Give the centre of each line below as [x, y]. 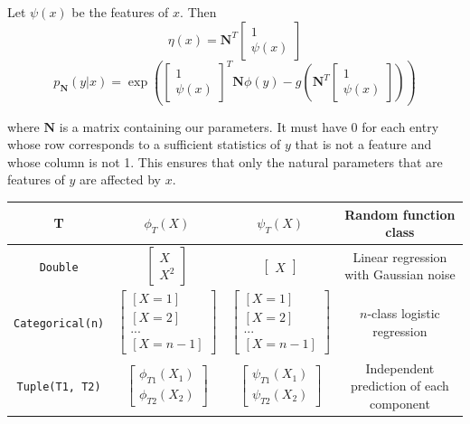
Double [59, 267]
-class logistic [404, 313]
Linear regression [400, 256]
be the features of [120, 12]
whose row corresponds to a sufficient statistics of [144, 144]
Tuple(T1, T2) [59, 387]
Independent [400, 367]
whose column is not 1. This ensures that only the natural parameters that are [225, 161]
